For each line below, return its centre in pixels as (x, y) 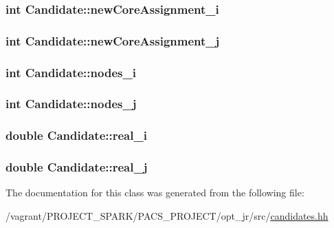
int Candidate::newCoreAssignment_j (113, 40)
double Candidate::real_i (76, 135)
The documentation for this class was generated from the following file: (155, 193)
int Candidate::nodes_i (71, 72)
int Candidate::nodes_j (71, 104)
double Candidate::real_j (77, 167)
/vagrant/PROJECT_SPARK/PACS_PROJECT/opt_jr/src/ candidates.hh (167, 216)
